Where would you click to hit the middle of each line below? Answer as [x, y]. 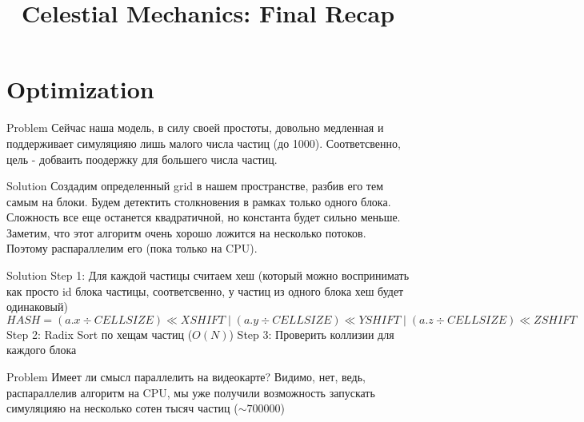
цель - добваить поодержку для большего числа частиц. [142, 159]
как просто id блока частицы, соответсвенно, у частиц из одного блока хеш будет [205, 291]
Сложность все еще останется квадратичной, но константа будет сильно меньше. [204, 217]
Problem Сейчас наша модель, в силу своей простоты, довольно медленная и [195, 127]
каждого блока [42, 350]
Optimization [80, 89]
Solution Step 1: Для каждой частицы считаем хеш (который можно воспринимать [208, 275]
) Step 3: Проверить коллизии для [312, 334]
